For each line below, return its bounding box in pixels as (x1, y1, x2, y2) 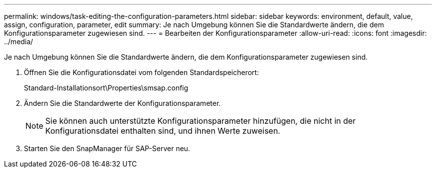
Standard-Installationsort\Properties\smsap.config (24, 84, 189, 92)
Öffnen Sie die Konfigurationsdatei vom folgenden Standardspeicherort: (24, 68, 259, 77)
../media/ (4, 37, 33, 46)
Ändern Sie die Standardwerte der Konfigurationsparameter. (24, 99, 221, 107)
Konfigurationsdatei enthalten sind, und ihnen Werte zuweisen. (45, 126, 280, 136)
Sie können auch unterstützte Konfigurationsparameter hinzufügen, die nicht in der (45, 116, 356, 126)
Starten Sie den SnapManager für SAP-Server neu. (24, 144, 190, 153)
